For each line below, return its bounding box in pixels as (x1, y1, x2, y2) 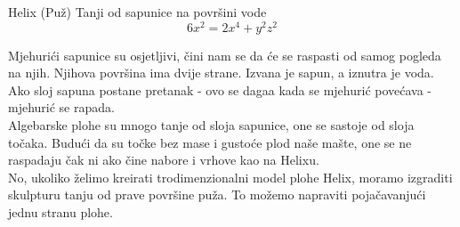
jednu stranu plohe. (8, 203, 113, 222)
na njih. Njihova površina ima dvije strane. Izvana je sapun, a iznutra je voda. (8, 63, 434, 82)
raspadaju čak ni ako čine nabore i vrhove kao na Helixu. (8, 150, 319, 169)
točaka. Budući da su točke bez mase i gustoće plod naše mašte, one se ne (8, 133, 412, 151)
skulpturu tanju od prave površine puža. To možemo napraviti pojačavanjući (8, 185, 426, 204)
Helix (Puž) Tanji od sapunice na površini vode (8, 3, 267, 20)
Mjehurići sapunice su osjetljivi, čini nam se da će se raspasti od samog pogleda (8, 45, 441, 64)
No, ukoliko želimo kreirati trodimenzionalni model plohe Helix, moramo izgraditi (8, 167, 453, 186)
